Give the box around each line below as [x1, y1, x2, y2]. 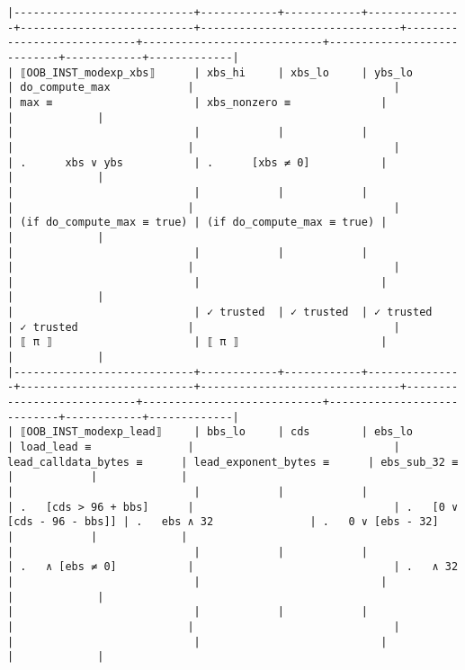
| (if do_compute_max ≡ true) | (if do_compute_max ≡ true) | [7, 216, 388, 229]
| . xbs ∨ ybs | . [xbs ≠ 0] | [7, 156, 388, 169]
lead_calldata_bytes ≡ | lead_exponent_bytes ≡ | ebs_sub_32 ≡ [7, 455, 459, 469]
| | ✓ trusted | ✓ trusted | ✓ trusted [7, 306, 433, 319]
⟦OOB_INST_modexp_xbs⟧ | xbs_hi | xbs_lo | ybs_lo [20, 66, 414, 79]
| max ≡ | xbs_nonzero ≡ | [7, 95, 388, 109]
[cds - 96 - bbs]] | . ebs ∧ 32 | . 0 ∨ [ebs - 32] [7, 515, 439, 529]
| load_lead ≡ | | [7, 441, 400, 454]
